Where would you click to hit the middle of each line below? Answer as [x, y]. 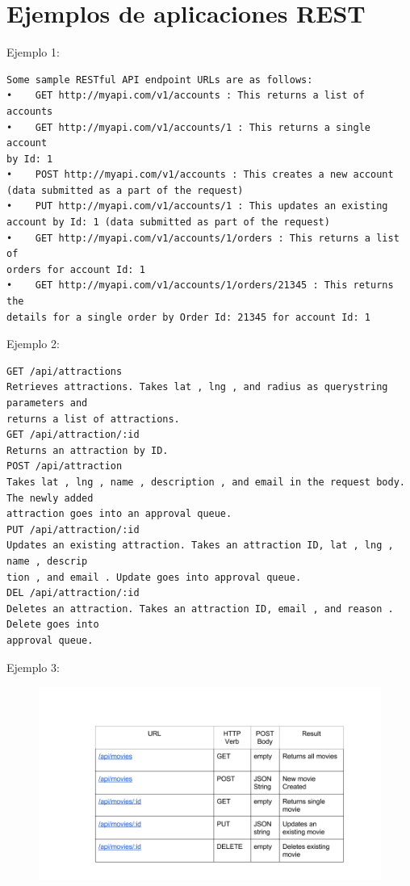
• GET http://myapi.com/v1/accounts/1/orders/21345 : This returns [200, 286]
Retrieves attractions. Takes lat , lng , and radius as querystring [197, 387]
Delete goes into [53, 625]
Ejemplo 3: [33, 667]
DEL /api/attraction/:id [73, 593]
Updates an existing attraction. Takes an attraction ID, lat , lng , [200, 546]
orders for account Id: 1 [76, 269]
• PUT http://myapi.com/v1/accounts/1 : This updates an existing [197, 206]
